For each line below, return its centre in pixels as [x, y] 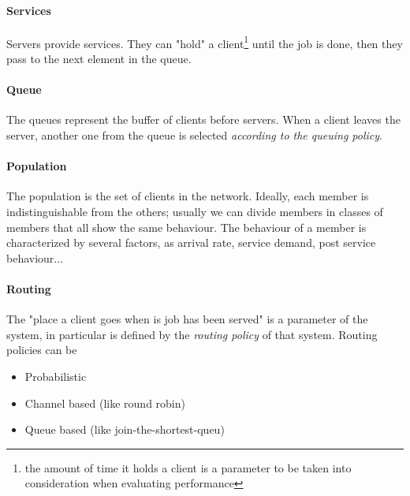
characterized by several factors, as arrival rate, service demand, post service [191, 242]
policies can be [42, 350]
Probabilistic [56, 376]
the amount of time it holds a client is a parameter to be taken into [188, 467]
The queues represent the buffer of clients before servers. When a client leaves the [203, 119]
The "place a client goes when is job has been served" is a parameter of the [187, 319]
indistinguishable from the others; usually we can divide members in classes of [195, 212]
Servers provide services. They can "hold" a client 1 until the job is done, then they [205, 42]
